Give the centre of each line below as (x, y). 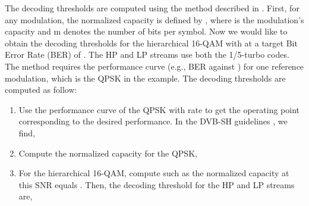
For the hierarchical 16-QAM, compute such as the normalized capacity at (154, 173)
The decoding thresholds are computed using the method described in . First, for (152, 8)
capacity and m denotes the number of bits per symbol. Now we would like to (146, 31)
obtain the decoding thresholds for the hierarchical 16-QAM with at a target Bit (151, 43)
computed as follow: (41, 90)
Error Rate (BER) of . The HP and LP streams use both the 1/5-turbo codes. (147, 54)
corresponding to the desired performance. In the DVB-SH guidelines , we (153, 121)
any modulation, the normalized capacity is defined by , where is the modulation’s (154, 19)
